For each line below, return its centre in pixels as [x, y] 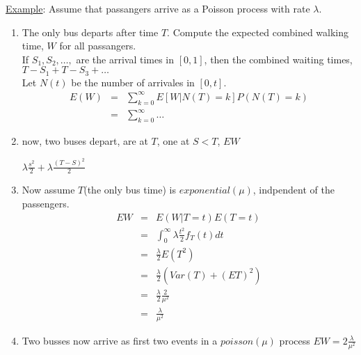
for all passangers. [98, 46]
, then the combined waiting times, [278, 59]
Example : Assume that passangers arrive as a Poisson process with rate [158, 8]
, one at [173, 141]
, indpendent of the [294, 190]
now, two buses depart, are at [85, 141]
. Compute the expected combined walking [258, 32]
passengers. [46, 203]
